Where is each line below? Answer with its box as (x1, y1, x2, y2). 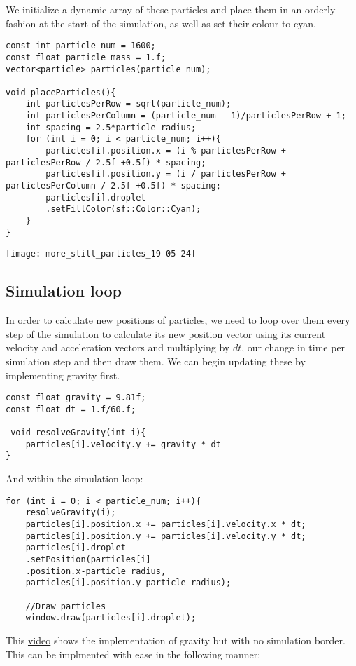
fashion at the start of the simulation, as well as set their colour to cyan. (6, 15, 316, 30)
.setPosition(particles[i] (25, 554, 151, 564)
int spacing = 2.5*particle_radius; (25, 122, 197, 132)
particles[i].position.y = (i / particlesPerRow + (45, 169, 286, 179)
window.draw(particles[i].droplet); (25, 613, 197, 623)
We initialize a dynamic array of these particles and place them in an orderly (6, 2, 336, 16)
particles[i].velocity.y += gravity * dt (25, 439, 221, 449)
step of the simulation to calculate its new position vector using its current (6, 326, 326, 341)
